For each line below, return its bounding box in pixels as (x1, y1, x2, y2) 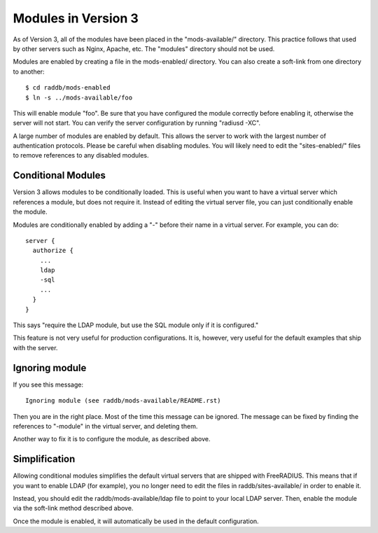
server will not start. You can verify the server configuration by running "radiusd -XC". (13, 119, 261, 127)
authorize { (32, 247, 73, 255)
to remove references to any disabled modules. (13, 151, 149, 160)
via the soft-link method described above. (13, 504, 134, 513)
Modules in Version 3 (13, 11, 139, 26)
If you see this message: (13, 380, 84, 389)
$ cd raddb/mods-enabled (25, 84, 111, 92)
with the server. (13, 343, 58, 352)
